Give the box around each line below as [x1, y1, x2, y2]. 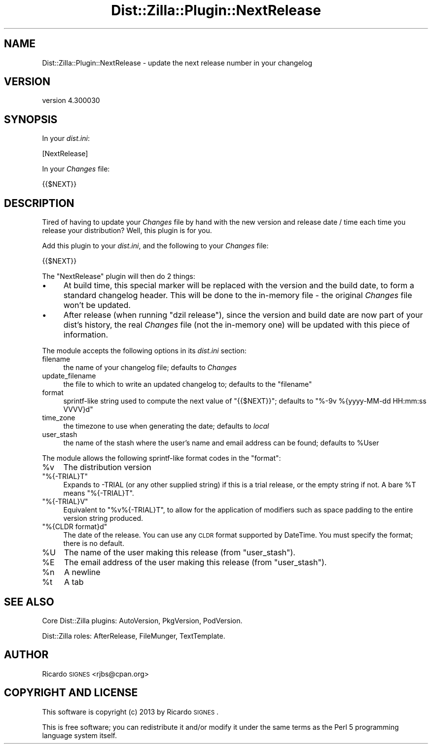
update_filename [42, 372, 96, 380]
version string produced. [63, 514, 143, 523]
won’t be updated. [63, 300, 131, 310]
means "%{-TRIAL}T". [63, 489, 134, 498]
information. [63, 330, 108, 340]
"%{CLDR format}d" [42, 522, 108, 531]
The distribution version [63, 462, 151, 473]
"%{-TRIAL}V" [42, 497, 88, 506]
